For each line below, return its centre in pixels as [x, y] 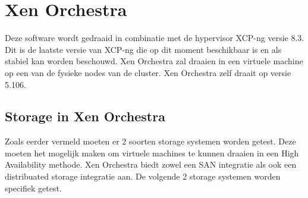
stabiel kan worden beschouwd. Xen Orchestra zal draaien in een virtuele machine [154, 61]
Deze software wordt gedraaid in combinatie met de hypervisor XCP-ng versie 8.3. [155, 38]
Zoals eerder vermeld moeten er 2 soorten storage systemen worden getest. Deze [150, 141]
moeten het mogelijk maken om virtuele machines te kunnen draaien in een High [152, 153]
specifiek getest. [33, 188]
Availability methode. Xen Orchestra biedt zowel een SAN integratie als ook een [151, 164]
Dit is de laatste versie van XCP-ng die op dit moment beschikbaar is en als [143, 49]
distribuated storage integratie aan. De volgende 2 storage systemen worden [143, 176]
